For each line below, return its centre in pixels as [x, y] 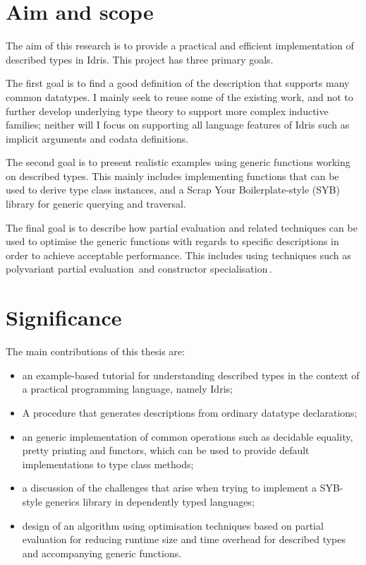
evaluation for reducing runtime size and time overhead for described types [184, 539]
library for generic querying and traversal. [96, 204]
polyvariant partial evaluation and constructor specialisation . [139, 269]
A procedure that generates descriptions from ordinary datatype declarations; [190, 412]
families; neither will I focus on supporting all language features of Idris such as [178, 125]
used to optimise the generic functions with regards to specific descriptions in [172, 241]
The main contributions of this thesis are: [95, 351]
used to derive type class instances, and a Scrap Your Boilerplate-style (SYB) [173, 190]
